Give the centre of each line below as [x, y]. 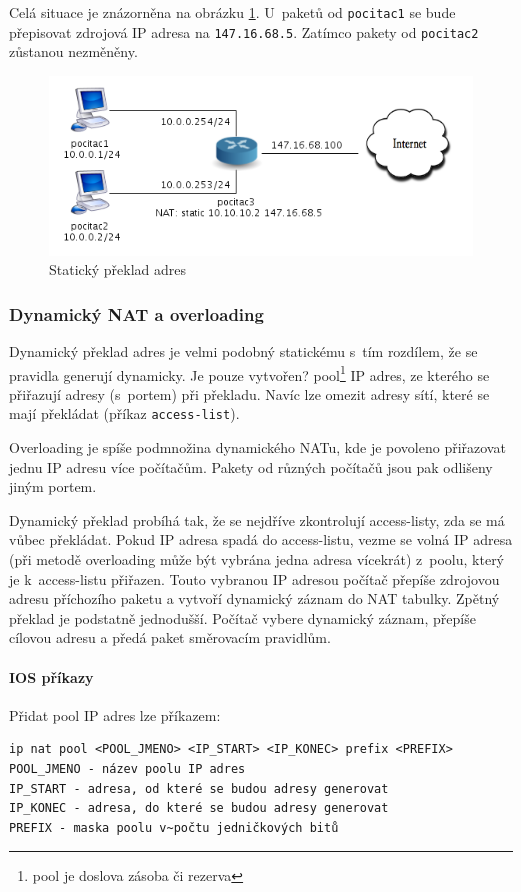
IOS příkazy [51, 676]
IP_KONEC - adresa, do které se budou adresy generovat [199, 808]
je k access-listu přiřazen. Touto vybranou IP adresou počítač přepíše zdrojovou [254, 578]
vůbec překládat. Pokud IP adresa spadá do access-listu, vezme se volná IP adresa [261, 539]
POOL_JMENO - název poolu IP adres [127, 769]
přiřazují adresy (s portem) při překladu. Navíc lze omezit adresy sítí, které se [249, 393]
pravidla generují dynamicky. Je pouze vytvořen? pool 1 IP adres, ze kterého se [249, 373]
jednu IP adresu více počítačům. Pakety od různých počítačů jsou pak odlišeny [251, 466]
